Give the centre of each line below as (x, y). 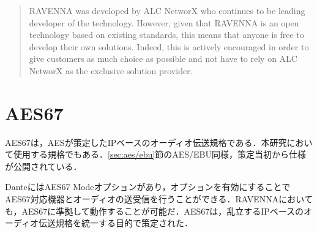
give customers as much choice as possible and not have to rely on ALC (163, 59)
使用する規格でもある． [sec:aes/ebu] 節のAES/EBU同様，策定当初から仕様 (159, 154)
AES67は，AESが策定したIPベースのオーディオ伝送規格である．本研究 (146, 142)
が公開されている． (43, 166)
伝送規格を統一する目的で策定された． (116, 223)
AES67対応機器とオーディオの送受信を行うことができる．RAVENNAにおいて (159, 199)
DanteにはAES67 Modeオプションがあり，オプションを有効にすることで (148, 187)
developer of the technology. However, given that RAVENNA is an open (164, 22)
